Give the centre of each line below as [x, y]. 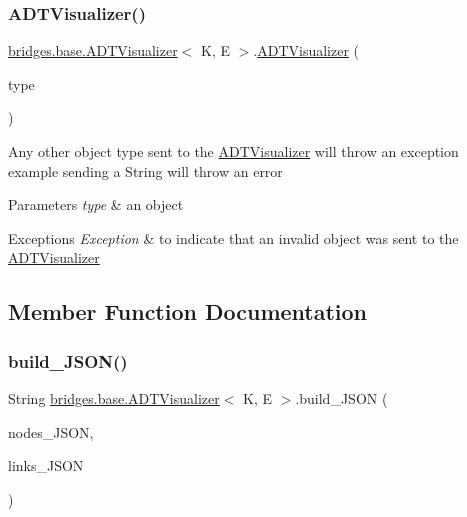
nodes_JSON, [51, 431]
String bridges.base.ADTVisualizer [114, 397]
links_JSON [46, 465]
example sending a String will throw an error [145, 170]
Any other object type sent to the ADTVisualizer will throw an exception [233, 151]
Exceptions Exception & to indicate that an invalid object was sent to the [233, 237]
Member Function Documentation [188, 311]
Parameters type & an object [96, 204]
